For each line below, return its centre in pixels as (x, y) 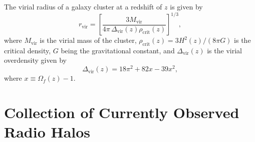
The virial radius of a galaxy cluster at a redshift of (83, 6)
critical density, (28, 50)
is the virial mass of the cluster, (88, 40)
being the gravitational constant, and (118, 50)
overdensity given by (35, 60)
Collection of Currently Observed (122, 112)
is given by (186, 6)
